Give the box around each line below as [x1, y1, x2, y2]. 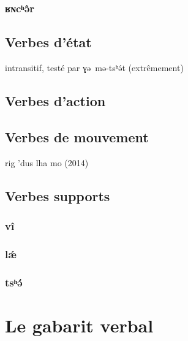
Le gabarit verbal [5, 312, 154, 337]
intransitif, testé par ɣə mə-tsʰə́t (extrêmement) [5, 61, 184, 74]
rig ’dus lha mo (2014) [5, 156, 89, 169]
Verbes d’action [5, 91, 106, 110]
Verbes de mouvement [5, 127, 149, 146]
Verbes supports [5, 186, 110, 205]
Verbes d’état [5, 33, 92, 52]
